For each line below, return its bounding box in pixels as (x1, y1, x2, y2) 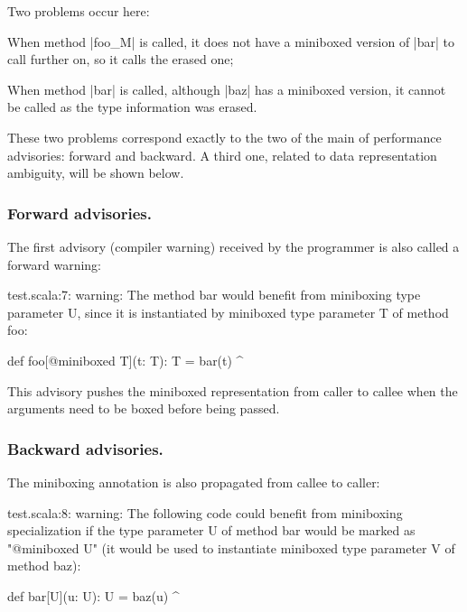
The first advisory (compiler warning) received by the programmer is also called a (7, 236, 460, 255)
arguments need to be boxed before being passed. (7, 399, 280, 418)
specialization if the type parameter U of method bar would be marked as (7, 521, 416, 540)
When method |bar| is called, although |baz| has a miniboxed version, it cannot (7, 79, 446, 98)
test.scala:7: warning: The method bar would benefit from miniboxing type (7, 285, 421, 304)
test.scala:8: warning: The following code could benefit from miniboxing (7, 503, 403, 522)
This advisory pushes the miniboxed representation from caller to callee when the (7, 381, 458, 400)
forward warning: (7, 255, 101, 274)
